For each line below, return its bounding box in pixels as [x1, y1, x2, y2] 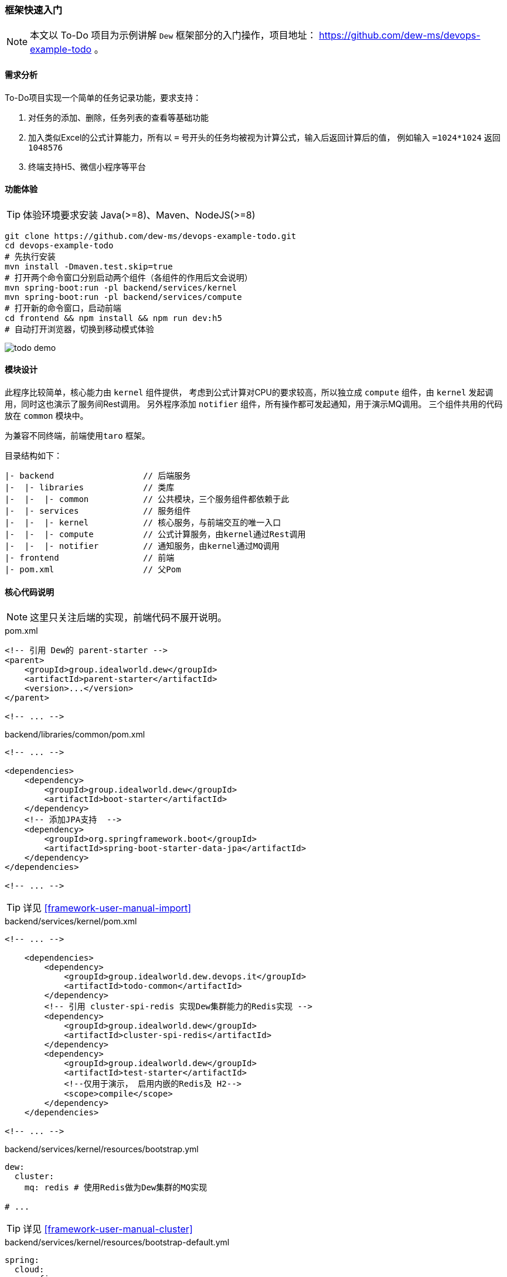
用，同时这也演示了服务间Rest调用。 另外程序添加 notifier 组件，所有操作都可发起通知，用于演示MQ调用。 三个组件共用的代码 [5, 399, 503, 409]
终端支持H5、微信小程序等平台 [28, 161, 146, 172]
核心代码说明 [5, 586, 54, 597]
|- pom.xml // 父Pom [5, 565, 181, 575]
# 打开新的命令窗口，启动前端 [5, 303, 121, 313]
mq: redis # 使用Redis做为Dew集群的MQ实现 [24, 1183, 207, 1193]
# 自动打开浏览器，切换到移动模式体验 [5, 324, 154, 334]
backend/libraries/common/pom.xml [5, 729, 145, 740]
